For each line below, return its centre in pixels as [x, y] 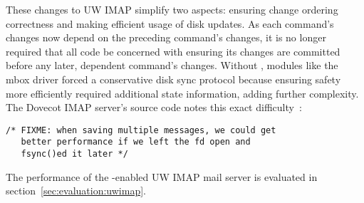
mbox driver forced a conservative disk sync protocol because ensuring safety [173, 79]
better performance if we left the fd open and [136, 142]
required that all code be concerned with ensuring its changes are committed [173, 51]
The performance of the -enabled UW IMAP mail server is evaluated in [162, 176]
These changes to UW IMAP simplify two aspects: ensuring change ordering [172, 9]
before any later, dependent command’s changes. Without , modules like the [172, 65]
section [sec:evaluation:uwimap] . [76, 191]
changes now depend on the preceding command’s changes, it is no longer [166, 37]
